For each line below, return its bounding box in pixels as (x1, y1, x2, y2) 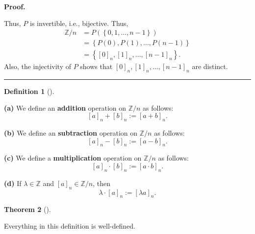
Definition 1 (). (4, 86, 54, 96)
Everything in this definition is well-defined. (4, 221, 135, 231)
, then (93, 178, 111, 188)
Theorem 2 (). (4, 204, 51, 214)
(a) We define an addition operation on (4, 102, 127, 113)
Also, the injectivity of (4, 61, 71, 71)
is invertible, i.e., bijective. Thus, (30, 18, 128, 28)
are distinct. (192, 61, 228, 71)
